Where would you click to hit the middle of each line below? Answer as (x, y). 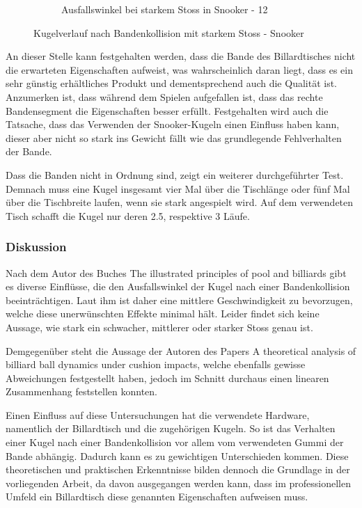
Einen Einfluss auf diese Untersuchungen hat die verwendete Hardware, (158, 414)
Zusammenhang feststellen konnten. (82, 391)
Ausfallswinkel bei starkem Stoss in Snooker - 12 (165, 9)
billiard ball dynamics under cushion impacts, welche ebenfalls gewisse (156, 364)
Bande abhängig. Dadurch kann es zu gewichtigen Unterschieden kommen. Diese (177, 455)
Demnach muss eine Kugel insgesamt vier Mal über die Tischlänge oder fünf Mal (178, 188)
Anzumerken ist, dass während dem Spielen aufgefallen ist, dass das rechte (164, 96)
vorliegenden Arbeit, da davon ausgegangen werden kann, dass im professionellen (179, 483)
